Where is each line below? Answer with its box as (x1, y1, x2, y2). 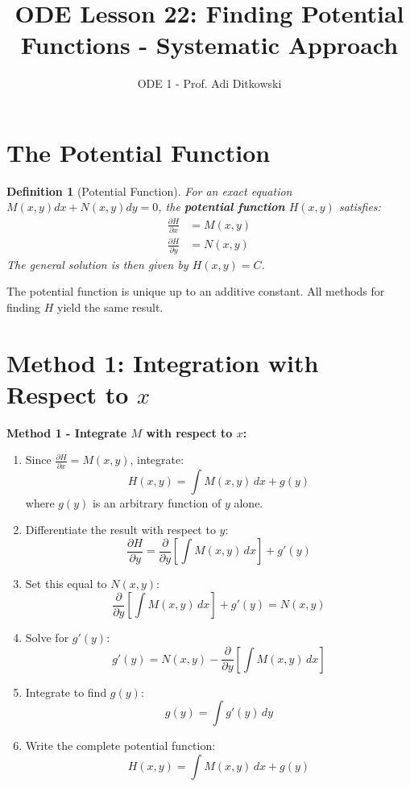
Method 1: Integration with (6, 346, 319, 379)
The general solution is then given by (6, 255, 188, 272)
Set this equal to (25, 575, 107, 592)
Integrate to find (25, 683, 107, 700)
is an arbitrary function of (92, 494, 222, 511)
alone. (234, 494, 263, 511)
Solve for (25, 629, 69, 646)
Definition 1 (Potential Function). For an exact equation (6, 182, 292, 199)
